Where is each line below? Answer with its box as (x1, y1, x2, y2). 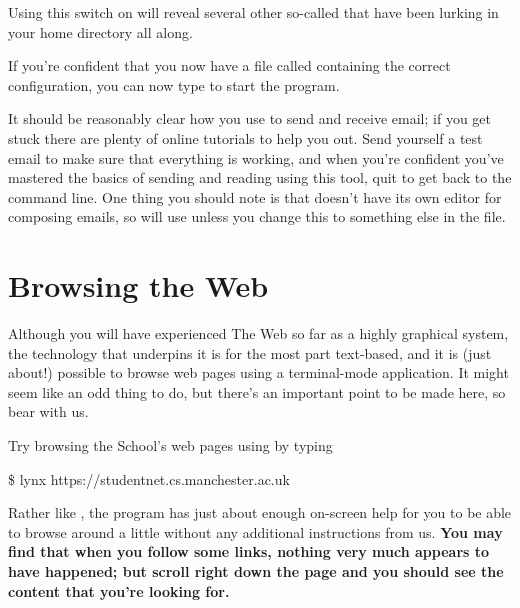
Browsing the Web (8, 265, 269, 306)
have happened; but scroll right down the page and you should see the (8, 561, 504, 581)
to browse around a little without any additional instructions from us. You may (8, 521, 503, 542)
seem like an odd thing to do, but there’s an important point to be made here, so (8, 381, 506, 402)
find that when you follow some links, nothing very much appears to (8, 541, 490, 562)
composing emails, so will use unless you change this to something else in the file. (8, 206, 506, 227)
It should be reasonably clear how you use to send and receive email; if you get (8, 108, 491, 129)
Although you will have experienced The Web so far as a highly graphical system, (8, 323, 509, 344)
